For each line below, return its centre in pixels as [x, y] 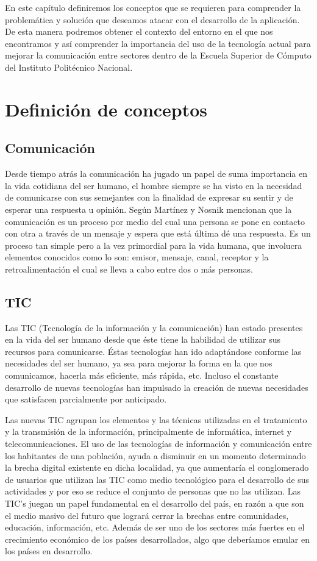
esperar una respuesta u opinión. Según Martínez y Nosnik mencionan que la [148, 209]
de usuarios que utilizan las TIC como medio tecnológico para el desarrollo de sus [157, 479]
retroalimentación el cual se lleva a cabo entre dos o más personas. [129, 269]
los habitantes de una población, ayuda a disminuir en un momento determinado [155, 455]
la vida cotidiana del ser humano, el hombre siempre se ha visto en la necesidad [154, 185]
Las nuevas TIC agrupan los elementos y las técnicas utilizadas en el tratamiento [156, 419]
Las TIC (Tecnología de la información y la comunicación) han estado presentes [154, 327]
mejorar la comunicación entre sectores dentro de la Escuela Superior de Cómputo [158, 55]
